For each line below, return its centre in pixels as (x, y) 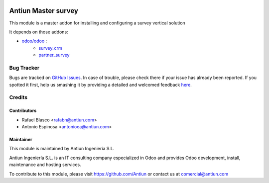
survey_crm (50, 48)
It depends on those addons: (39, 32)
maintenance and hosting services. (45, 165)
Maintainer (21, 139)
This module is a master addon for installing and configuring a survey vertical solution (97, 23)
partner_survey (54, 55)
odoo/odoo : (34, 41)
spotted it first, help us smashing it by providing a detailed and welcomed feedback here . (100, 85)
